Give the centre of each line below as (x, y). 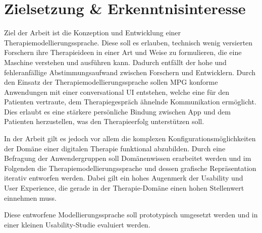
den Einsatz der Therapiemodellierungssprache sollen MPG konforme (111, 82)
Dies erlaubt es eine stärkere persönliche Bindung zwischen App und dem (117, 111)
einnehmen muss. (30, 197)
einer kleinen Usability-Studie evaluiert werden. (77, 224)
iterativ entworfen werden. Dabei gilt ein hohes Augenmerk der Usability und (124, 178)
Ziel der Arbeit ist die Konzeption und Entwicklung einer (93, 33)
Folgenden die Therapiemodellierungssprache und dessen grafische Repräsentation (130, 168)
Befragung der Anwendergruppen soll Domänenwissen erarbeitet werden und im (128, 158)
